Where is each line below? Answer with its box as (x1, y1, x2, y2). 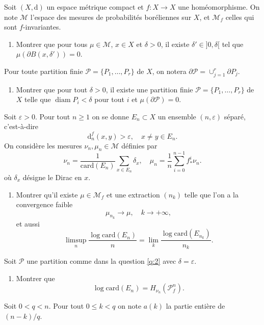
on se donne (92, 111, 129, 121)
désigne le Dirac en (22, 171, 82, 182)
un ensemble (157, 111, 196, 121)
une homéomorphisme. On (178, 2, 260, 12)
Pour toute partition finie (4, 65, 83, 76)
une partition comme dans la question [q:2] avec (27, 255, 176, 266)
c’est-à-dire (4, 121, 38, 132)
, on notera (152, 65, 187, 76)
